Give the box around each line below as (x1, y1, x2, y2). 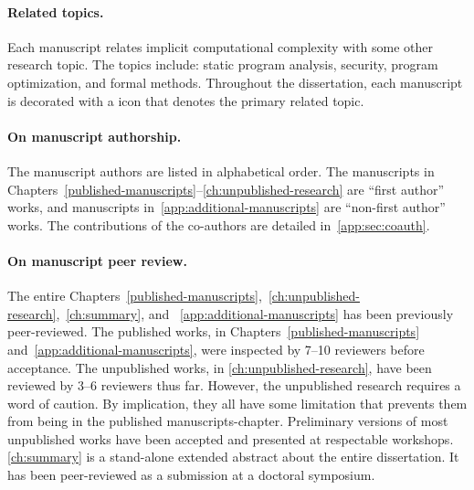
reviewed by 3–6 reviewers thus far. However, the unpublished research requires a (7, 376, 461, 395)
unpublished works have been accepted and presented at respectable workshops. (7, 429, 454, 448)
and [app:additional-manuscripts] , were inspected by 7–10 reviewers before (7, 339, 425, 358)
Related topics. (7, 2, 104, 21)
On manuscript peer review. (7, 250, 187, 270)
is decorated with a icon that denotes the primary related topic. (7, 91, 364, 110)
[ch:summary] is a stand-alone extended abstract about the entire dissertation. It (7, 447, 459, 466)
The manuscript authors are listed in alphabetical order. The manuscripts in (7, 161, 435, 180)
